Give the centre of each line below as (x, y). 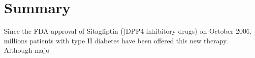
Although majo (27, 50)
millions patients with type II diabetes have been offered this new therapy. (116, 40)
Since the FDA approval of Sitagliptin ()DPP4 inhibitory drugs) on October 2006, (128, 31)
